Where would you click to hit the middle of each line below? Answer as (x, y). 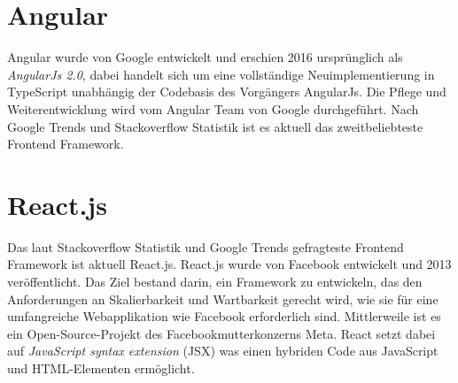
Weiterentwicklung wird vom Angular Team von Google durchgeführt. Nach (213, 108)
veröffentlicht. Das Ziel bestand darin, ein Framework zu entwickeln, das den (215, 281)
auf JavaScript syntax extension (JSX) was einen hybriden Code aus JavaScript (223, 351)
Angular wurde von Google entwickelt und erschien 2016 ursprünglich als (205, 57)
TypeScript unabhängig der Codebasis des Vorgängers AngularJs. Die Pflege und (227, 92)
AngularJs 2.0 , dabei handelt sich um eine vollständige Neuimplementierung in (221, 74)
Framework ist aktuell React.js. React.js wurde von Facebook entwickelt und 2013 (229, 264)
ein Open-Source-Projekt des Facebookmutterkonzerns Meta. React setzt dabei (221, 333)
